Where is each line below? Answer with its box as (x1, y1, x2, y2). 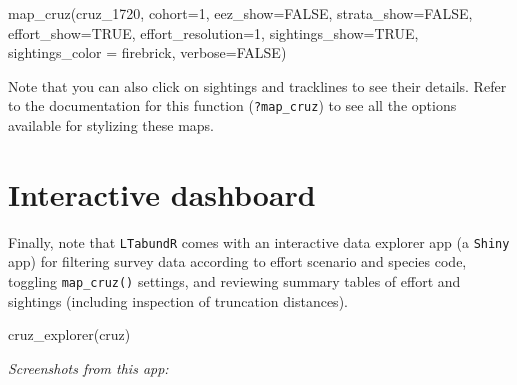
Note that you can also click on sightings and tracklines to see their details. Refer (8, 75, 507, 96)
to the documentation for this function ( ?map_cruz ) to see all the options (8, 95, 457, 116)
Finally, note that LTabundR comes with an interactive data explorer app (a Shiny (8, 231, 510, 252)
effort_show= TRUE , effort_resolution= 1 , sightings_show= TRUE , (8, 22, 419, 43)
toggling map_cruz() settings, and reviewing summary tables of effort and (8, 271, 461, 291)
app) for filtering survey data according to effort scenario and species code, (8, 251, 467, 272)
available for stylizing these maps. (8, 115, 214, 136)
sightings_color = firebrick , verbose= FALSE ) (8, 42, 287, 63)
